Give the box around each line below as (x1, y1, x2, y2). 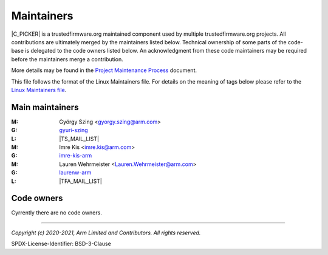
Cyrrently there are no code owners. (11, 209, 103, 216)
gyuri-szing (59, 127, 88, 134)
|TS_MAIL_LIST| (59, 135, 100, 142)
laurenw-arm (59, 169, 92, 176)
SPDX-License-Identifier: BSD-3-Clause (11, 240, 112, 248)
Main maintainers (11, 102, 79, 112)
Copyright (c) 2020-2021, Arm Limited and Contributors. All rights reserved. (11, 229, 201, 236)
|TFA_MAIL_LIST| (59, 177, 103, 185)
